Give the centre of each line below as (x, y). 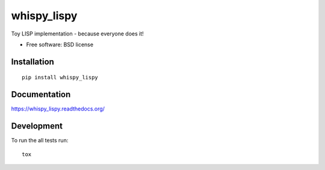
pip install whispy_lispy (60, 77)
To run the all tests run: (40, 141)
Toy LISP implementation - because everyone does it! (77, 34)
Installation (32, 62)
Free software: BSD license (60, 44)
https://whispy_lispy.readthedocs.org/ (58, 109)
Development (37, 126)
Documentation (41, 95)
